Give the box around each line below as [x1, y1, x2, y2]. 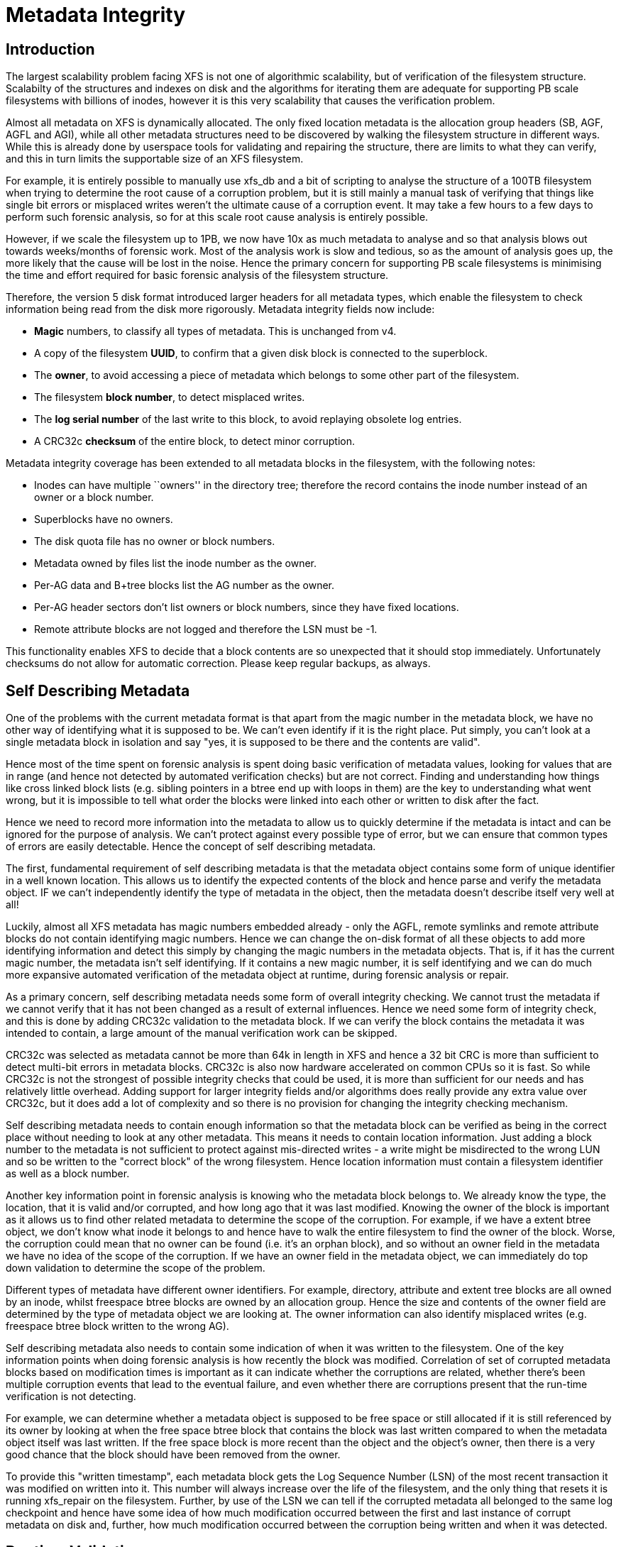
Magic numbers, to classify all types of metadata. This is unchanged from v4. [34, 325, 397, 338]
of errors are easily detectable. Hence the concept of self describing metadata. [6, 840, 376, 853]
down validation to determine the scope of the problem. [6, 1262, 265, 1275]
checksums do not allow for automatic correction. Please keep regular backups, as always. [6, 657, 431, 670]
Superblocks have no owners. [34, 513, 173, 526]
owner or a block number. [34, 491, 154, 504]
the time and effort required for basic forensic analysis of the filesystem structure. [6, 269, 389, 282]
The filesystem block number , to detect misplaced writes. [34, 391, 305, 404]
